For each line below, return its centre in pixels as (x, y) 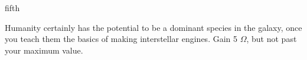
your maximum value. (44, 50)
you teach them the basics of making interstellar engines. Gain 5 (121, 39)
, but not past (272, 39)
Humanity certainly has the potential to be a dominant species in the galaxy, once (153, 27)
